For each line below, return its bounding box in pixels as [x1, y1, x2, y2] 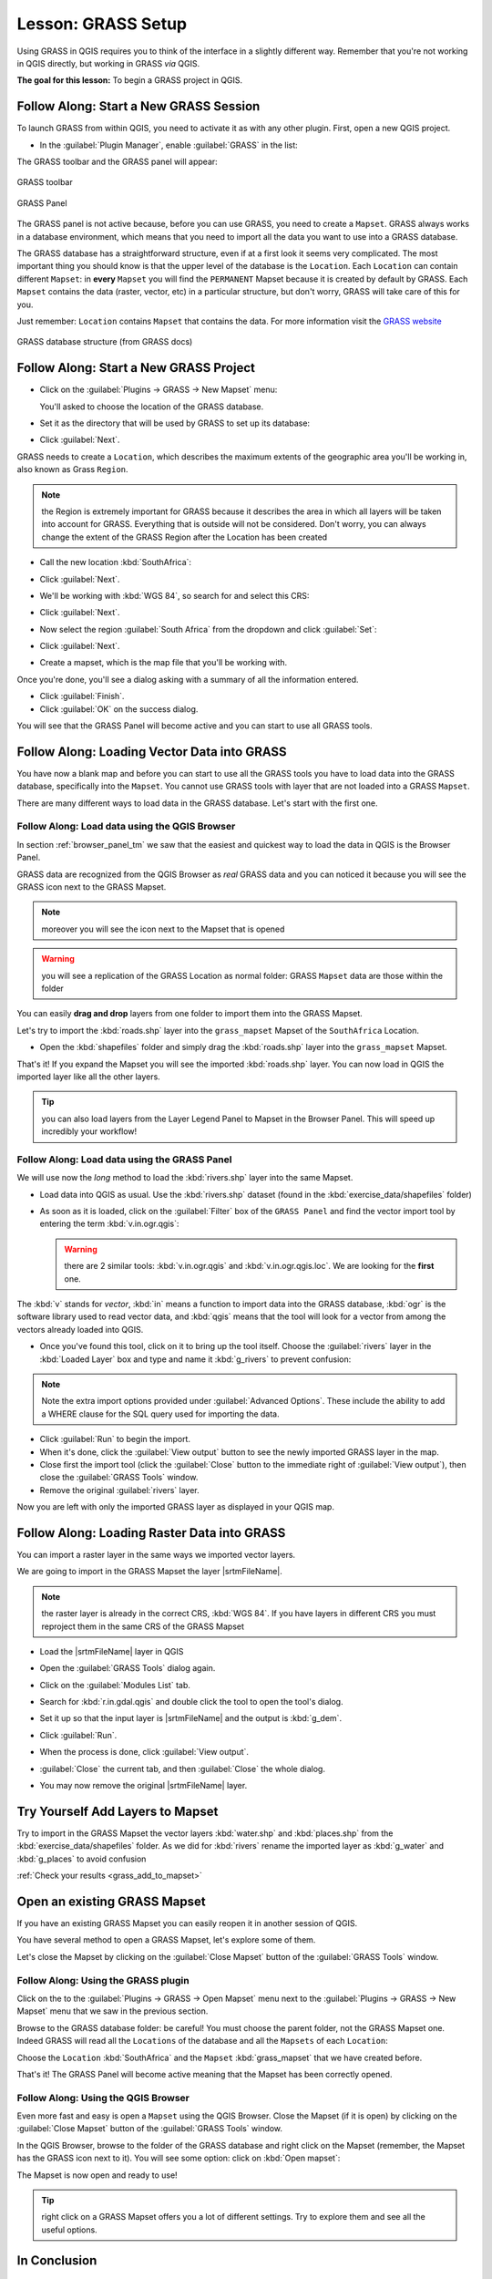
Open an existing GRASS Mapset [16, 1893, 206, 1909]
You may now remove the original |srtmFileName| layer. [39, 1780, 248, 1791]
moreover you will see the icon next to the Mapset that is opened [41, 923, 285, 934]
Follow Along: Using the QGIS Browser [16, 2091, 190, 2104]
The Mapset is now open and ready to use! [16, 2170, 178, 2181]
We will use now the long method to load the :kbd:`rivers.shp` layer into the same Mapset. [16, 1172, 354, 1183]
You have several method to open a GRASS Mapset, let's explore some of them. [16, 1934, 316, 1945]
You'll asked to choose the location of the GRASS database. [39, 401, 264, 412]
